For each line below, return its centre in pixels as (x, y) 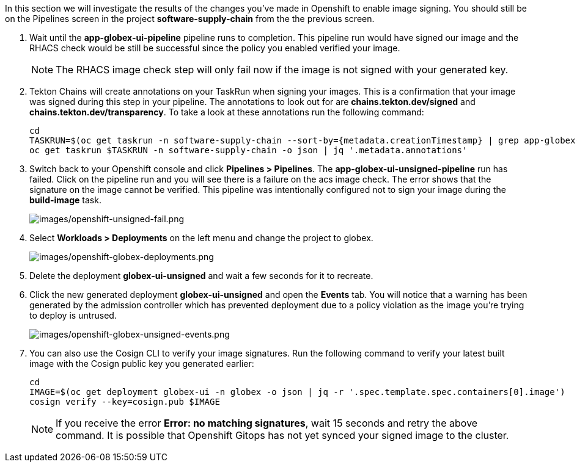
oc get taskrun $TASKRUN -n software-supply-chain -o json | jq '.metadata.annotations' (248, 150)
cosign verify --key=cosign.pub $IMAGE (125, 402)
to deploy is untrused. (73, 315)
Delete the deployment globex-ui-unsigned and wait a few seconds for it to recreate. (201, 276)
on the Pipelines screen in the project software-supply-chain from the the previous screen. (190, 19)
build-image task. (65, 200)
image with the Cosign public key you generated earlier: (142, 364)
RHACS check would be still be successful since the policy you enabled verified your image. (215, 48)
